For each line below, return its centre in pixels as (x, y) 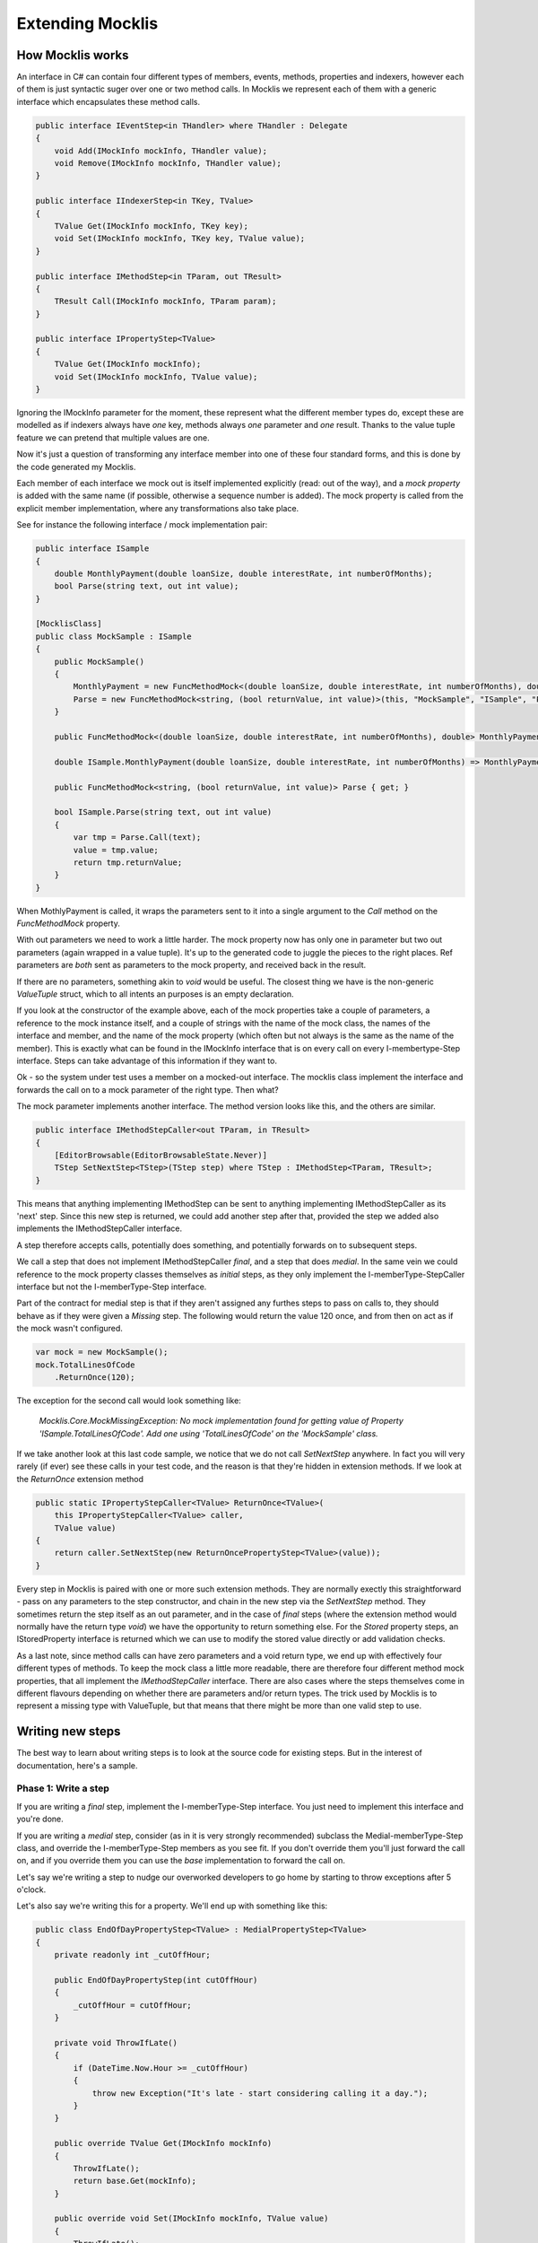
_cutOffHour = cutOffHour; (132, 2005)
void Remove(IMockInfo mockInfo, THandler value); (168, 163)
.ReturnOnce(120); (95, 1377)
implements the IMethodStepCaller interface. (100, 1228)
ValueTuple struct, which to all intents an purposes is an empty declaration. (156, 994)
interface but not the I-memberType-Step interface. (112, 1287)
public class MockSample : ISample (113, 636)
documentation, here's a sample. (77, 1765)
